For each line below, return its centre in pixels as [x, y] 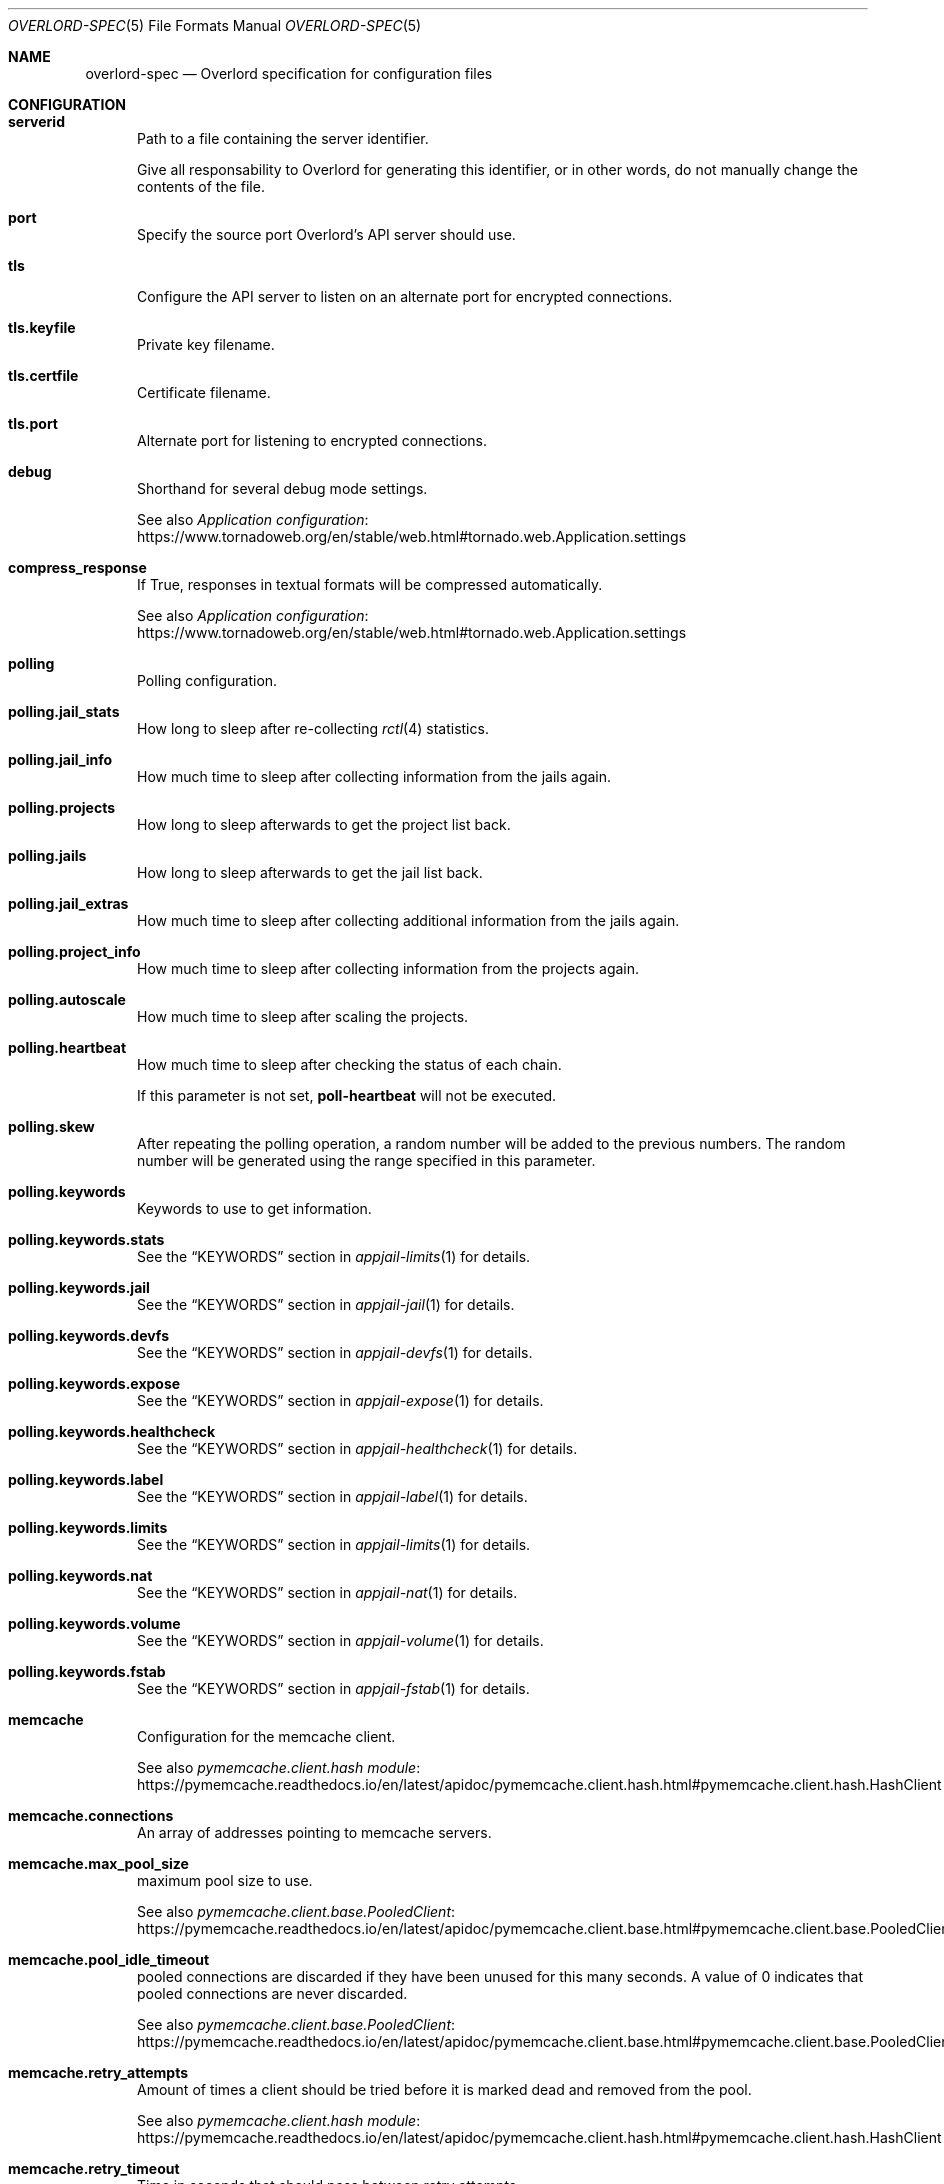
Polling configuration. [207, 680]
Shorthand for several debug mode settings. [282, 488]
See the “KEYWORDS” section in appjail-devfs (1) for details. [335, 1352]
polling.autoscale [67, 999]
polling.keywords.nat [80, 1575]
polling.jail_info [60, 759]
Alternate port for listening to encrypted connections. [312, 440]
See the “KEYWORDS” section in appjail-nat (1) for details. [327, 1592]
